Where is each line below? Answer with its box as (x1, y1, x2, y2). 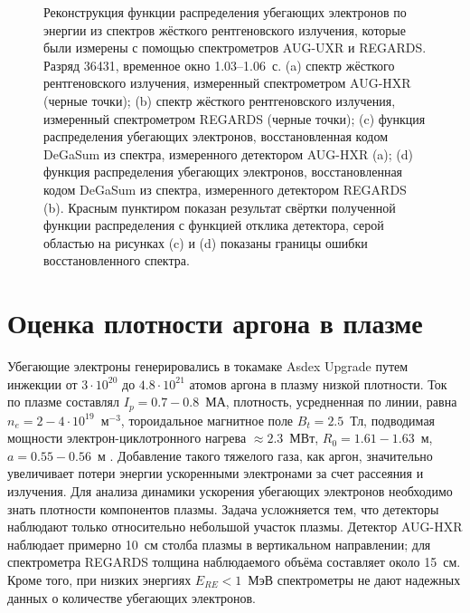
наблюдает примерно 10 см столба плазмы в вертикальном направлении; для (7, 534, 431, 553)
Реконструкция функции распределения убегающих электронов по (43, 3, 407, 21)
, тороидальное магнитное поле (120, 410, 294, 429)
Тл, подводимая (350, 410, 436, 429)
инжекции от (7, 374, 78, 393)
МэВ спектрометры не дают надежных (248, 570, 461, 589)
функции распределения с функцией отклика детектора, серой (43, 216, 384, 235)
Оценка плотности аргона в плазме (7, 304, 423, 341)
